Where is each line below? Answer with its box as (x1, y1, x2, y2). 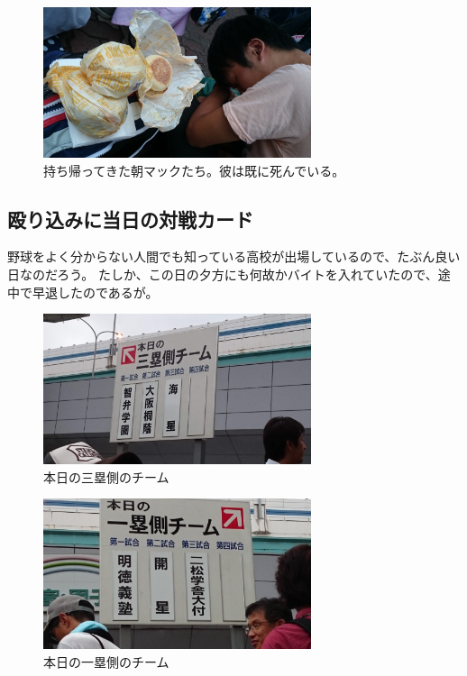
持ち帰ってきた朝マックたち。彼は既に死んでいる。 (43, 160, 345, 179)
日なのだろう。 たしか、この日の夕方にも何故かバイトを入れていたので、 (7, 264, 438, 283)
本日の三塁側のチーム (43, 467, 169, 486)
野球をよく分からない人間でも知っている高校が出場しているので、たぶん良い (7, 247, 461, 266)
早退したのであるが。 (32, 282, 159, 301)
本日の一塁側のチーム (43, 652, 169, 671)
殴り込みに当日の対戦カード (7, 205, 253, 233)
